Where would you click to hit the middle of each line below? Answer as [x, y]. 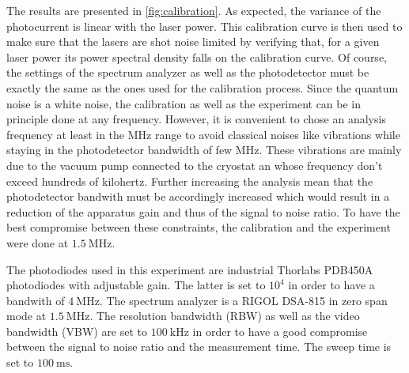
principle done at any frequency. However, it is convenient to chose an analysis [196, 119]
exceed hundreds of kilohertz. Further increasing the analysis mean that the [190, 181]
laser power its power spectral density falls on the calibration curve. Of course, [197, 57]
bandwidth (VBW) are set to [77, 331]
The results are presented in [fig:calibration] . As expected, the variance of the [194, 10]
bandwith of [36, 300]
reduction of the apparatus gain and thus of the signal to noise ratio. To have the [203, 211]
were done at [38, 242]
